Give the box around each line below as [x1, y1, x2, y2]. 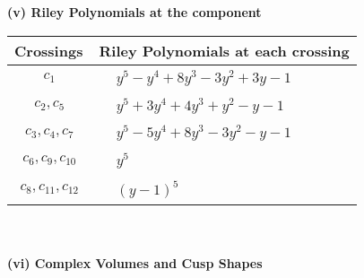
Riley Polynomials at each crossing [99, 39, 350, 61]
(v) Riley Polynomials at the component [7, 3, 262, 21]
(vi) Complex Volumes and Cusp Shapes [7, 254, 263, 273]
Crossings [14, 39, 83, 61]
